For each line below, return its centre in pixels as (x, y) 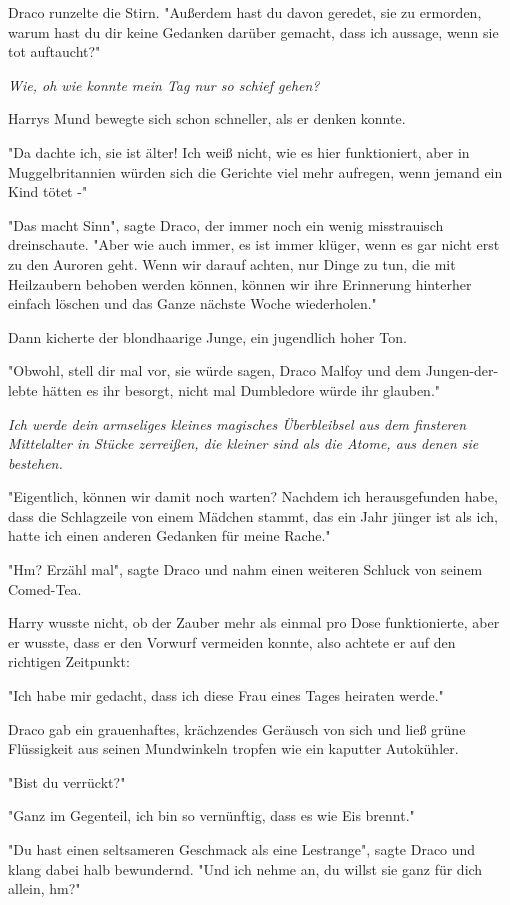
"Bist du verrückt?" (67, 781)
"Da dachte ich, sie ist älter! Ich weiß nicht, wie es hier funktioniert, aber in (239, 151)
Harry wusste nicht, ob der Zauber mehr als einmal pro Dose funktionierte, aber (254, 622)
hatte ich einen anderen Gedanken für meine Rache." (169, 535)
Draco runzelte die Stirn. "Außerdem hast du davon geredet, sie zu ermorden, (245, 12)
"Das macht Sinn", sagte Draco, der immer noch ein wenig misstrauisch (226, 224)
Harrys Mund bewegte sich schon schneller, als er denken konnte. (207, 118)
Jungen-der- (462, 370)
